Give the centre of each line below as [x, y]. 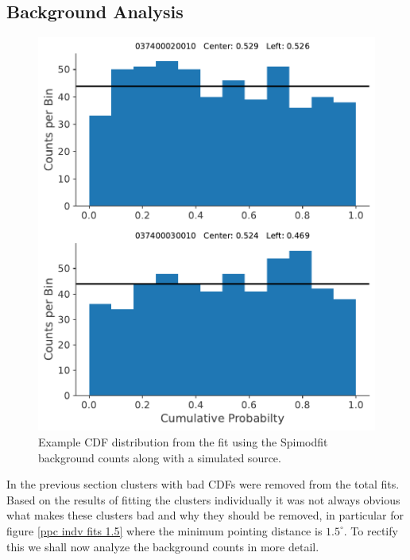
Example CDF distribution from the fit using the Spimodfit [183, 441]
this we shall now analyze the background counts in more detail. [163, 546]
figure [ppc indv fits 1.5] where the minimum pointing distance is [164, 530]
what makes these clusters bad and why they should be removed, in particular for [205, 515]
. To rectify [371, 530]
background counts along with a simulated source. [160, 457]
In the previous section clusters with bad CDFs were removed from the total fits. [203, 484]
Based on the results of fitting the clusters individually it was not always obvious [203, 499]
